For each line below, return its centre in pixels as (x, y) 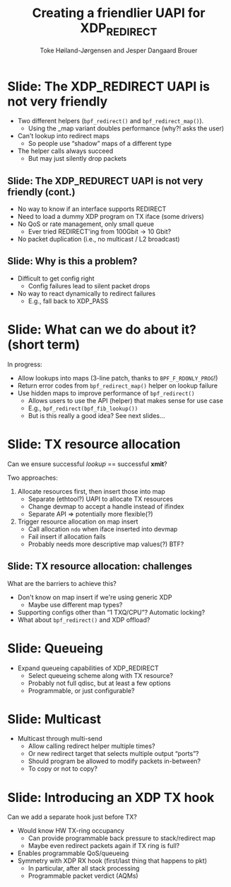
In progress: (25, 364)
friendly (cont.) (41, 192)
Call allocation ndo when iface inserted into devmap (103, 529)
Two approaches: (32, 478)
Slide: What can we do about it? (102, 330)
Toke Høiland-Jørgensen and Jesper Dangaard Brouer (119, 50)
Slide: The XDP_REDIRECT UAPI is (109, 86)
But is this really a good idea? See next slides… (96, 415)
